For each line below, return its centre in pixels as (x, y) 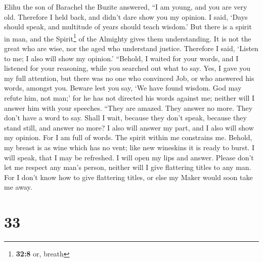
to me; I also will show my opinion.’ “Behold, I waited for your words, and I (121, 58)
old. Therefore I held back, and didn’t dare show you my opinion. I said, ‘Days (126, 16)
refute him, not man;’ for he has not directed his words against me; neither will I (129, 98)
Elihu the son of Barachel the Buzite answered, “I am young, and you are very (126, 7)
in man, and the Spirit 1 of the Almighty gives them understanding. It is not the (128, 37)
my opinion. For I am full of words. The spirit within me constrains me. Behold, (128, 137)
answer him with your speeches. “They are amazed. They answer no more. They (128, 107)
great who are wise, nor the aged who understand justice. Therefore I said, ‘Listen (131, 48)
